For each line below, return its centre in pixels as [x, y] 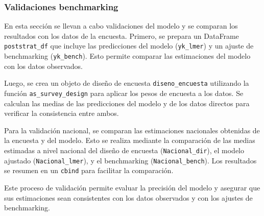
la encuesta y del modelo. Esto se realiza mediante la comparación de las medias [130, 140]
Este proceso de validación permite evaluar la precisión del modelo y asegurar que [132, 187]
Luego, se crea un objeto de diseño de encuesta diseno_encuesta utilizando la [127, 83]
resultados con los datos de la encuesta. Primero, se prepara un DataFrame [122, 35]
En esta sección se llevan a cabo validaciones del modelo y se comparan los [121, 26]
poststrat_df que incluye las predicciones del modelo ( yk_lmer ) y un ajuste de [129, 46]
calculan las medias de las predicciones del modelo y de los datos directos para [127, 103]
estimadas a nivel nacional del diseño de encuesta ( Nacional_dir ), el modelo [124, 150]
